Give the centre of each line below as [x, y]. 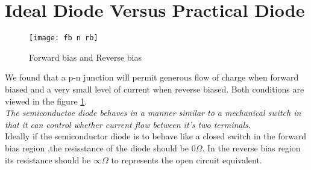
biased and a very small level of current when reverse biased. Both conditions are [155, 89]
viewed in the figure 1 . [46, 101]
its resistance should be [48, 159]
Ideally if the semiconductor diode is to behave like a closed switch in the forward [156, 136]
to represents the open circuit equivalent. [187, 159]
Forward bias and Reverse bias [86, 57]
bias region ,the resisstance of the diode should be [97, 147]
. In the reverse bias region [251, 147]
